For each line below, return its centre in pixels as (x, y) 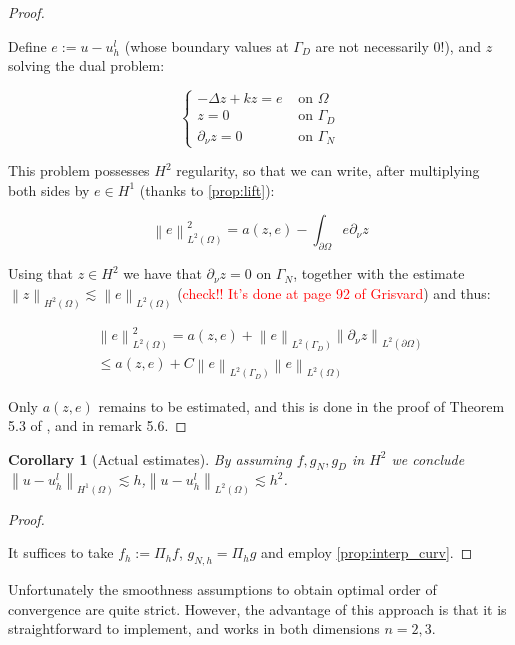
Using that (41, 273)
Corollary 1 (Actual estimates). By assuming (150, 458)
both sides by (49, 189)
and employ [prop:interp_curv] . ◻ (367, 552)
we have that (162, 273)
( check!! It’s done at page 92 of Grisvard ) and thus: (334, 292)
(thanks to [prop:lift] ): (207, 189)
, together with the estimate (379, 273)
